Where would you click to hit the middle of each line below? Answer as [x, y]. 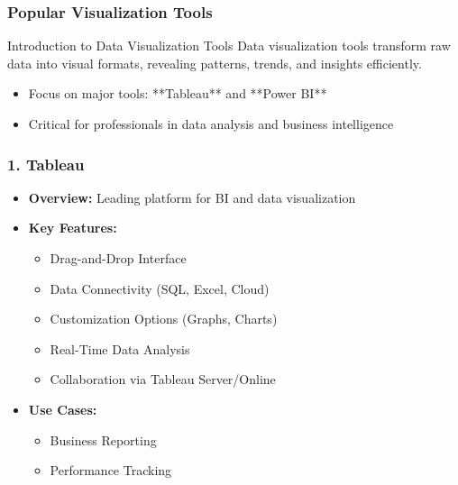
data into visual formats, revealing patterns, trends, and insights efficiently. [215, 63]
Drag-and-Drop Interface [118, 258]
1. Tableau [46, 164]
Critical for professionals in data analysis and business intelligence [211, 124]
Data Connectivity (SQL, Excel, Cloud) [160, 288]
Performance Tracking [111, 470]
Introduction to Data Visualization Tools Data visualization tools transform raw [229, 46]
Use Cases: [63, 409]
